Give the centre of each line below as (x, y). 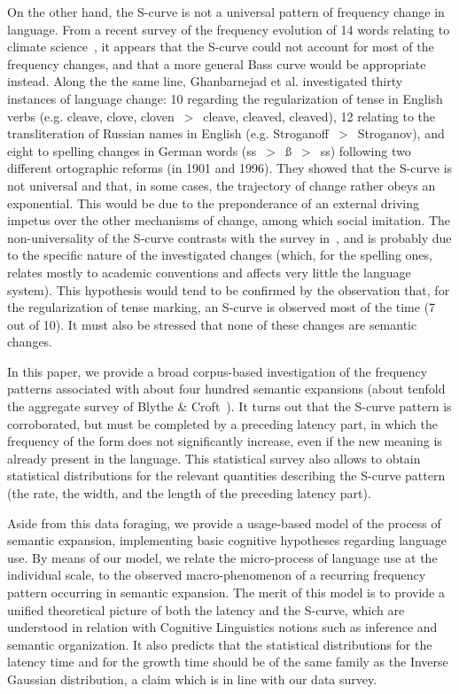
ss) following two (366, 150)
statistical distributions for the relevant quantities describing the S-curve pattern (226, 476)
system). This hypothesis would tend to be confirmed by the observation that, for (229, 289)
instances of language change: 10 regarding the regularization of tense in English (225, 98)
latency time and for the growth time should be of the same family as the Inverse (228, 662)
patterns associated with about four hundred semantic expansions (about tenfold (226, 389)
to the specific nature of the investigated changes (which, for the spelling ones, (220, 255)
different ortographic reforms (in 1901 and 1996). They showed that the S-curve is (230, 168)
